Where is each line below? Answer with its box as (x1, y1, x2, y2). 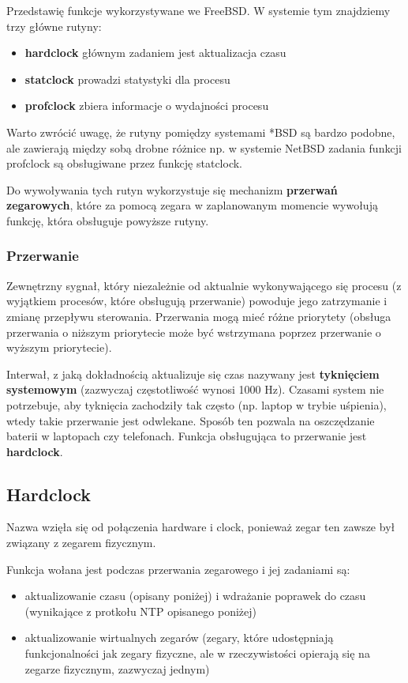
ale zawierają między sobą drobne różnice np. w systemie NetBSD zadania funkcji (6, 139, 402, 156)
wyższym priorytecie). (6, 339, 112, 356)
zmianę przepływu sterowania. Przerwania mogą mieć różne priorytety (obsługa (6, 308, 391, 324)
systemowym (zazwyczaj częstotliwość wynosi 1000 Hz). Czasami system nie (6, 381, 384, 398)
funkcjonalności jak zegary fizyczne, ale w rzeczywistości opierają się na (24, 645, 370, 662)
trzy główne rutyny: (6, 17, 102, 34)
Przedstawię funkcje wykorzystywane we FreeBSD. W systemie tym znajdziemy (6, 2, 391, 18)
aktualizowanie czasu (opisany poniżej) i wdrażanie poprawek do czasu (24, 587, 366, 604)
